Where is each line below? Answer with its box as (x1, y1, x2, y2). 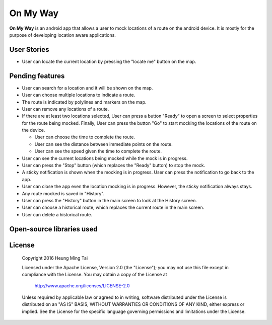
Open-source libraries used (9, 224, 98, 233)
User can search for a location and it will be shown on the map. (22, 85, 153, 91)
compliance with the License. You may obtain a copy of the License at (22, 271, 167, 277)
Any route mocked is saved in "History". (22, 190, 105, 196)
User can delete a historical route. (22, 211, 93, 217)
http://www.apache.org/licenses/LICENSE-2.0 (34, 283, 130, 289)
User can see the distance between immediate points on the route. (34, 141, 173, 147)
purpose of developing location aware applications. (9, 32, 116, 38)
